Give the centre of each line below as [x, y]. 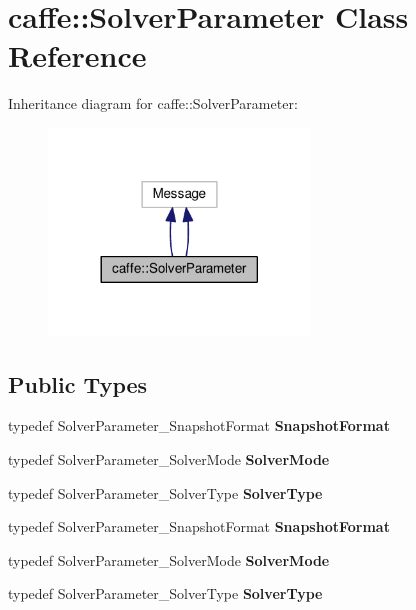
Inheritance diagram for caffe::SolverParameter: [153, 103]
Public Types [78, 383]
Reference [77, 55]
